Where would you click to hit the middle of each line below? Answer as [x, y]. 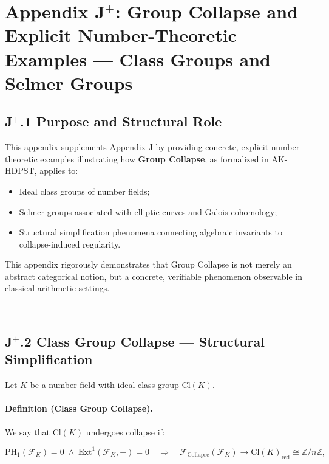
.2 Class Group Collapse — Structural [142, 341]
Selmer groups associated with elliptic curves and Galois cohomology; [148, 211]
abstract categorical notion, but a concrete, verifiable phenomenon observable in [154, 276]
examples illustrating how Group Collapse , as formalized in [154, 158]
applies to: [59, 171]
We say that [27, 431]
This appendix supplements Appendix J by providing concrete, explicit [137, 147]
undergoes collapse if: [125, 431]
